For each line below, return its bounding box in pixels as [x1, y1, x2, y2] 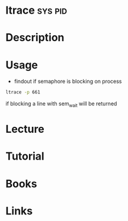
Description [5, 31, 65, 45]
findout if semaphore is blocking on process [14, 78, 122, 85]
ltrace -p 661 [5, 89, 41, 95]
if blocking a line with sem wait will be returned [5, 100, 117, 108]
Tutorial [5, 150, 45, 163]
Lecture [5, 123, 45, 136]
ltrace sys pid [5, 4, 68, 17]
